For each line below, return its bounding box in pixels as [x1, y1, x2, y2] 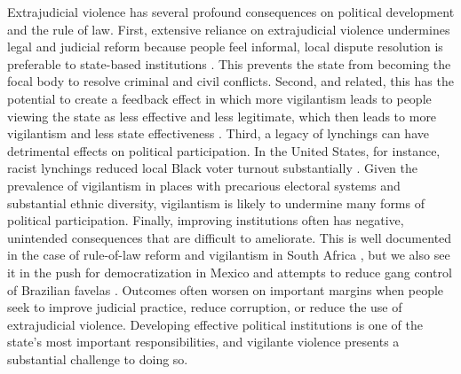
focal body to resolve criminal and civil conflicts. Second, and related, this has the [7, 72, 454, 90]
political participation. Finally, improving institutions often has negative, [7, 211, 404, 230]
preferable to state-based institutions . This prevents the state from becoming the [7, 54, 451, 73]
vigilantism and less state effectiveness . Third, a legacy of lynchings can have [7, 124, 429, 143]
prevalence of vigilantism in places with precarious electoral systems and [7, 175, 401, 194]
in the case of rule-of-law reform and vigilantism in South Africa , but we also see [7, 245, 450, 264]
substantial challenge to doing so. [7, 349, 188, 368]
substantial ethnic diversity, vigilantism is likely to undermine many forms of [7, 193, 425, 212]
